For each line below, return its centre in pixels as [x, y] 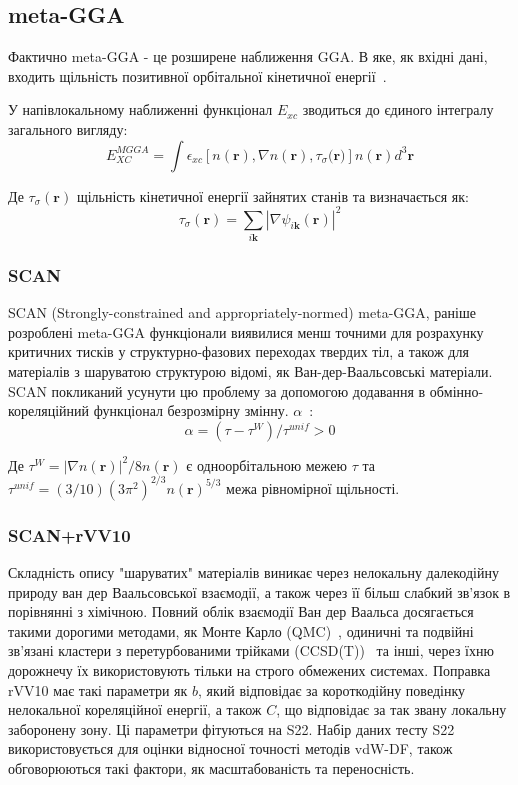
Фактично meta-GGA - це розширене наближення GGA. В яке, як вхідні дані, [248, 56]
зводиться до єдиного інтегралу [398, 109]
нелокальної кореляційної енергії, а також [135, 709]
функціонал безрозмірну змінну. [191, 410]
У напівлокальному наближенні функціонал [140, 109]
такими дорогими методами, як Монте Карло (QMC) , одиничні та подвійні [241, 630]
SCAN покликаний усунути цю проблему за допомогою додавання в [217, 390]
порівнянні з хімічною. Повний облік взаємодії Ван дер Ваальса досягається [241, 611]
